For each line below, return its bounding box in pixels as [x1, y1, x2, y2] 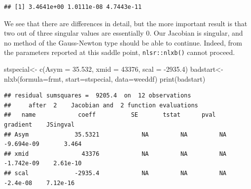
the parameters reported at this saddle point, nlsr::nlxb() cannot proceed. [4, 47, 235, 57]
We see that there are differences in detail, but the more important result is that [4, 18, 248, 28]
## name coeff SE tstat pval [4, 111, 216, 119]
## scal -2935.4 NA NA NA [4, 169, 227, 177]
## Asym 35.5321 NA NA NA [4, 131, 227, 138]
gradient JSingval [4, 121, 75, 128]
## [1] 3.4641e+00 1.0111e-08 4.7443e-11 [4, 3, 142, 10]
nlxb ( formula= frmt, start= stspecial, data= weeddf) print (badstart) [4, 73, 206, 84]
